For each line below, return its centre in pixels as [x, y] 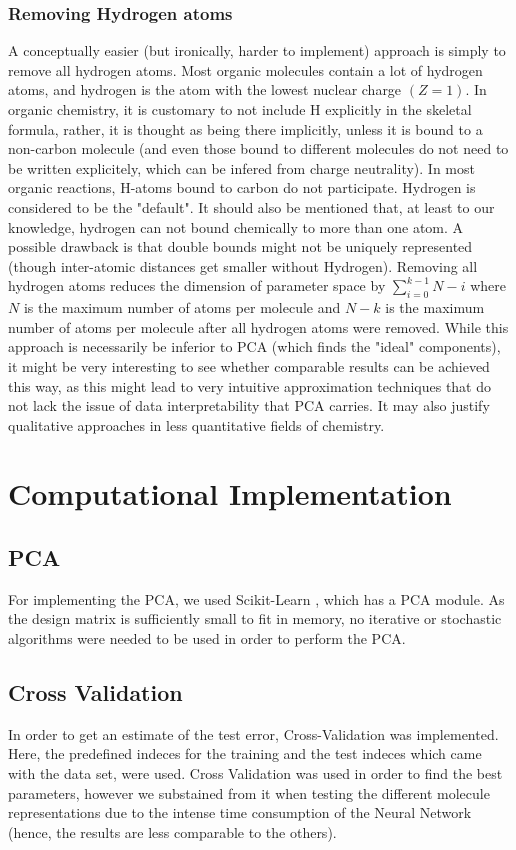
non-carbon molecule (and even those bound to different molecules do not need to [258, 148]
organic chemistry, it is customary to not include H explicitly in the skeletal [240, 109]
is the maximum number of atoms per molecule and [182, 307]
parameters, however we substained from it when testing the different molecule [249, 792]
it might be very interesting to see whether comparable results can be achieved [249, 365]
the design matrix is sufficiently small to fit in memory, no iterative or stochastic [255, 618]
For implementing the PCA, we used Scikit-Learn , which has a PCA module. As [256, 598]
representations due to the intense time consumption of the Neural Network [240, 812]
